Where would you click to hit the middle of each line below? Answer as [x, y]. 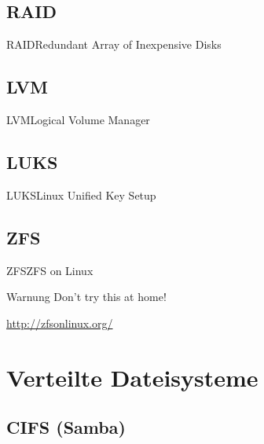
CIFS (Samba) [66, 427]
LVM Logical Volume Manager [78, 119]
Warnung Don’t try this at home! [86, 297]
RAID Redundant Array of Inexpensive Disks [114, 44]
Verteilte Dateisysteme [132, 377]
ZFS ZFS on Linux [50, 270]
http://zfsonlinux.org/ [60, 323]
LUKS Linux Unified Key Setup [81, 194]
